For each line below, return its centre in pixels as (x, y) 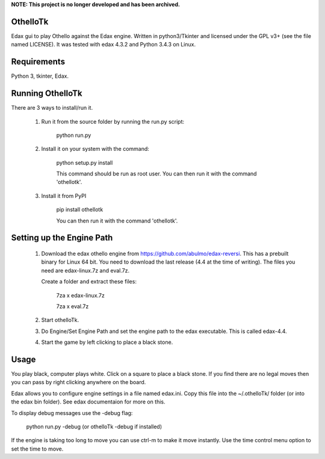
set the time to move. (37, 449)
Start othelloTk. (60, 320)
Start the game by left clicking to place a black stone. (107, 342)
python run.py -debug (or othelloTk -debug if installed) (94, 427)
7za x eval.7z (73, 306)
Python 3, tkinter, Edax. (40, 76)
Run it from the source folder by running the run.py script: (113, 121)
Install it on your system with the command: (95, 149)
